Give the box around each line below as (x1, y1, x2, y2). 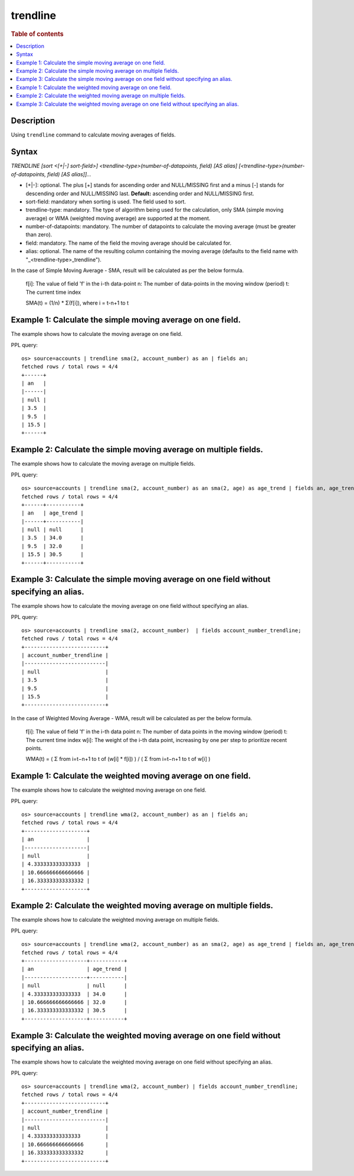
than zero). (25, 231, 53, 238)
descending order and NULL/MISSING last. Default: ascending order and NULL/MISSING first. (25, 190, 254, 197)
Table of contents (11, 30, 64, 38)
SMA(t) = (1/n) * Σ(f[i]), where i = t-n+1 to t (25, 299, 129, 307)
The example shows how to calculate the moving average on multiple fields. (11, 460, 196, 467)
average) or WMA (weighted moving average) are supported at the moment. (25, 215, 211, 222)
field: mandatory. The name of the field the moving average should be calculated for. (25, 239, 232, 247)
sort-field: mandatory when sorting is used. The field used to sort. (25, 198, 186, 205)
